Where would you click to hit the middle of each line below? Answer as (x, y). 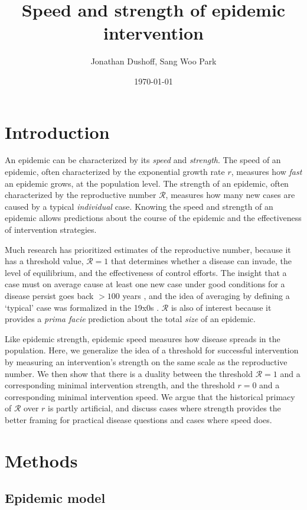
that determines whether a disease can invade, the (201, 261)
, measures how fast (267, 172)
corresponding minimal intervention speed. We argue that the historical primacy (150, 396)
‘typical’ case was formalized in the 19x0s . (82, 307)
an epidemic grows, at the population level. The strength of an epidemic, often (147, 183)
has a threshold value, (44, 261)
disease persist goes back (49, 295)
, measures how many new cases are (230, 195)
